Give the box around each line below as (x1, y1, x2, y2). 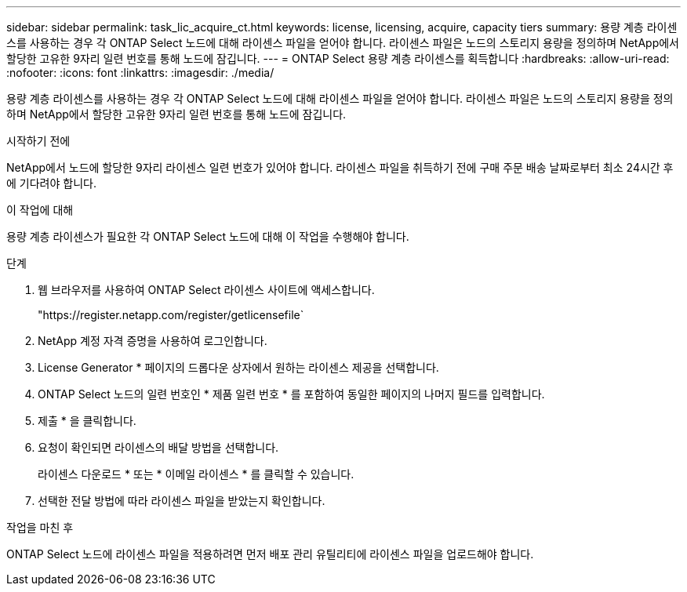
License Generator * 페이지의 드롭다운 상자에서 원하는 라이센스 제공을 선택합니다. (38, 361, 439, 374)
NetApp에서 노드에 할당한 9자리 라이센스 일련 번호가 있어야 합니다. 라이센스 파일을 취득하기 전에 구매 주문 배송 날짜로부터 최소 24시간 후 (6, 161, 674, 174)
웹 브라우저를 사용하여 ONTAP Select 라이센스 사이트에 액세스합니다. (38, 283, 375, 296)
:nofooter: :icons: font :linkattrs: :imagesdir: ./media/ (6, 66, 274, 79)
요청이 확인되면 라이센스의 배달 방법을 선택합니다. (38, 441, 279, 454)
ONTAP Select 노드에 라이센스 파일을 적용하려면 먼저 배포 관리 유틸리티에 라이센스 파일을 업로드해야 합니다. (6, 547, 534, 561)
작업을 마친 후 (6, 521, 74, 534)
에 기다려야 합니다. (6, 176, 96, 190)
